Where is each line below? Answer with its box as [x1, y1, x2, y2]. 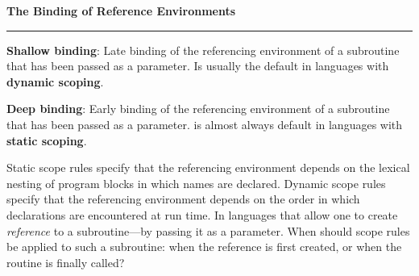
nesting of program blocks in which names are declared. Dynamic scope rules [6, 174, 386, 191]
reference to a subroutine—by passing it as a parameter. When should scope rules [6, 222, 410, 239]
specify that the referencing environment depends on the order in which [6, 190, 360, 207]
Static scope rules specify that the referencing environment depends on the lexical [6, 159, 410, 176]
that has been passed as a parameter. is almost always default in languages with [6, 115, 403, 132]
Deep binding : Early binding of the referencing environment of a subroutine [6, 100, 390, 117]
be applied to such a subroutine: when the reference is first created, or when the [6, 238, 402, 255]
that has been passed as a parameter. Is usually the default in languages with [6, 57, 389, 74]
